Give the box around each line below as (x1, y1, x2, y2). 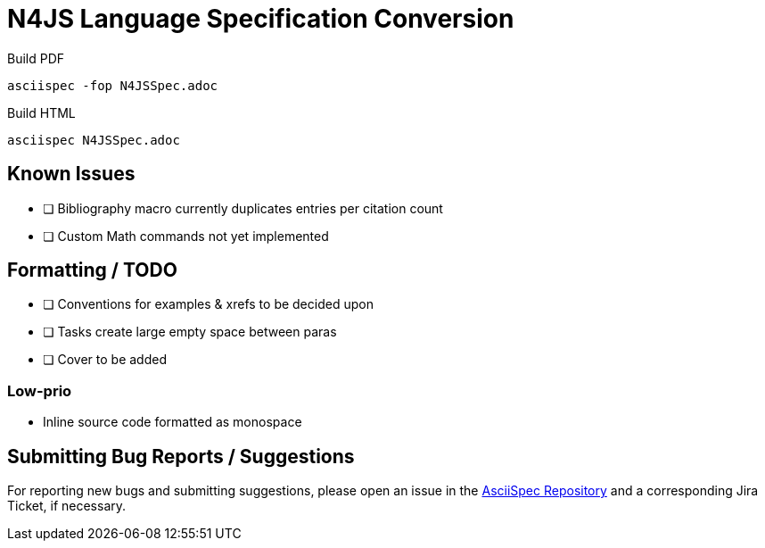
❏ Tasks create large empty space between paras (43, 324, 337, 340)
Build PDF (7, 50, 65, 66)
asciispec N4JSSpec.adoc (7, 132, 180, 147)
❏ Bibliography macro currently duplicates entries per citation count (43, 200, 443, 216)
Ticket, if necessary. (7, 498, 127, 514)
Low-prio (7, 381, 72, 400)
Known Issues (7, 162, 136, 186)
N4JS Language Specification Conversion (7, 4, 514, 34)
